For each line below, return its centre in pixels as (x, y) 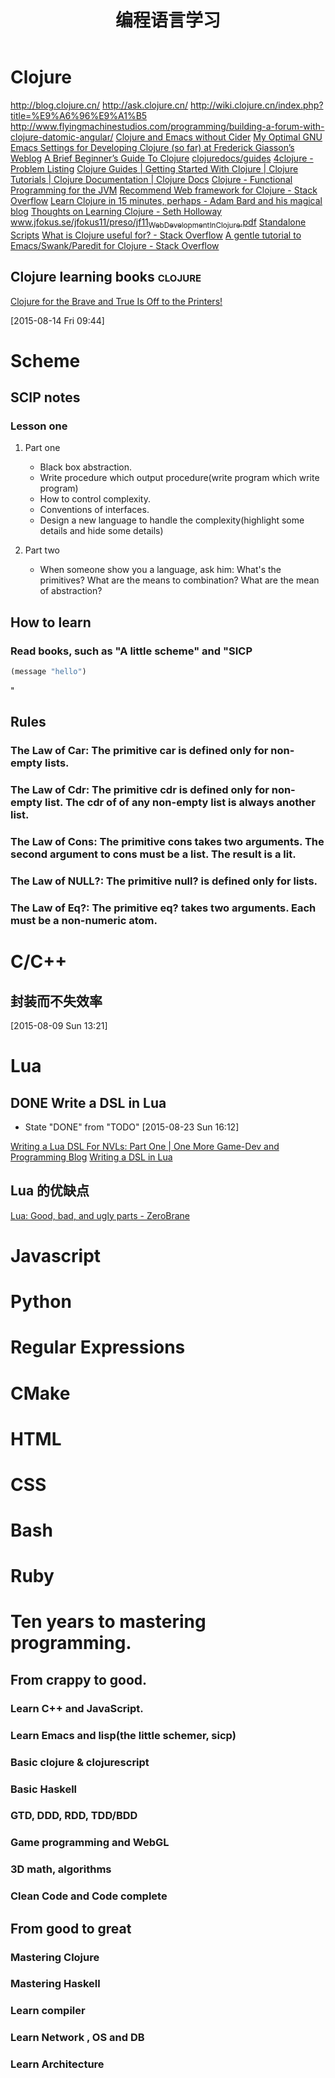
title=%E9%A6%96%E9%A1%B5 (79, 115)
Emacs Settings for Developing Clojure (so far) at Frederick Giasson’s (152, 147)
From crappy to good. (79, 1679)
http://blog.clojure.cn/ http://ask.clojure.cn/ (99, 105)
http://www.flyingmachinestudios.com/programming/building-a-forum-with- (167, 126)
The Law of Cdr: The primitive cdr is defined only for (140, 790)
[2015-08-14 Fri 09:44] (57, 320)
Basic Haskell (44, 1789)
